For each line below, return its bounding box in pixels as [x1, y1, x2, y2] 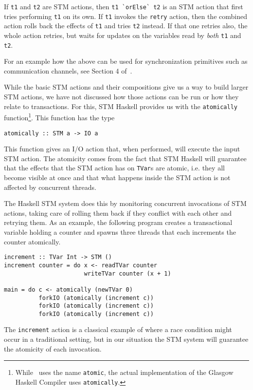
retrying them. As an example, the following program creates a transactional [4, 217, 233, 227]
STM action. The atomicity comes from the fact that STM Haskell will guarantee [4, 153, 247, 163]
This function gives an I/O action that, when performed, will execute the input [4, 144, 240, 154]
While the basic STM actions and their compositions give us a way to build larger [4, 82, 249, 92]
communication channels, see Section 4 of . [4, 65, 132, 75]
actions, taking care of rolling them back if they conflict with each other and [4, 207, 232, 218]
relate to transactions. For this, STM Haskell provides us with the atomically [4, 101, 237, 111]
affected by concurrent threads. [4, 182, 96, 192]
